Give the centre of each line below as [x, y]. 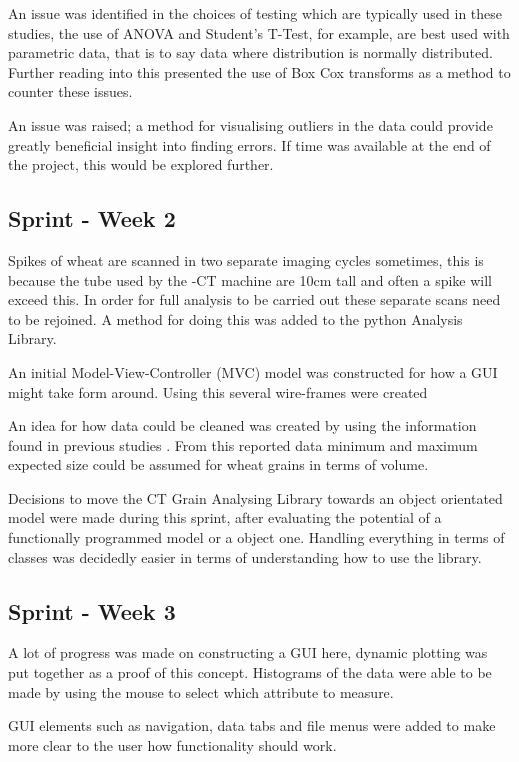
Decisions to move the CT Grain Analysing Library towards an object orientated [255, 497]
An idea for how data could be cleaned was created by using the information [242, 425]
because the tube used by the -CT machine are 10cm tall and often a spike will [250, 279]
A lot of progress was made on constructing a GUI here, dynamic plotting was [248, 652]
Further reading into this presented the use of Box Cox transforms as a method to [259, 71]
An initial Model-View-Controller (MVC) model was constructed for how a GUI [253, 371]
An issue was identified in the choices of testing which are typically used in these [255, 13]
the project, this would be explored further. [141, 164]
